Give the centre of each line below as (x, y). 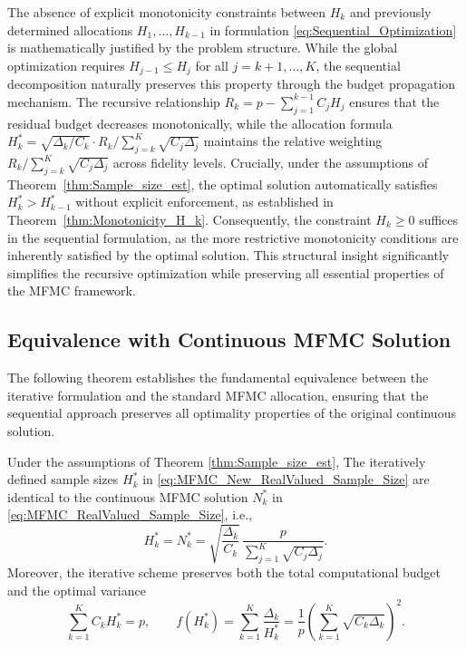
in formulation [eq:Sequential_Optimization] (333, 29)
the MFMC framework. (72, 291)
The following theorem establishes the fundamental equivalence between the (218, 378)
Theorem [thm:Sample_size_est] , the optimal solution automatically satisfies (223, 184)
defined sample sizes (63, 479)
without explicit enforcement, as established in (204, 202)
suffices (439, 219)
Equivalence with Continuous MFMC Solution (229, 339)
